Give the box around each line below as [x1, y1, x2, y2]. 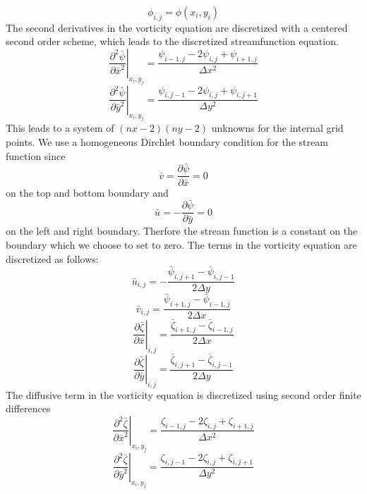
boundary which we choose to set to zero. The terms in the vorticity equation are [6, 237, 357, 252]
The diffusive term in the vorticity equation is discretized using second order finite [6, 387, 361, 402]
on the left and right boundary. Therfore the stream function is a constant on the [6, 223, 358, 238]
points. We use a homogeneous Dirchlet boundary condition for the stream [6, 135, 328, 149]
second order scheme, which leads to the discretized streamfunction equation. [6, 34, 339, 49]
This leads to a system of [6, 121, 114, 135]
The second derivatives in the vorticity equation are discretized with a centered [6, 20, 348, 35]
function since [6, 148, 66, 163]
